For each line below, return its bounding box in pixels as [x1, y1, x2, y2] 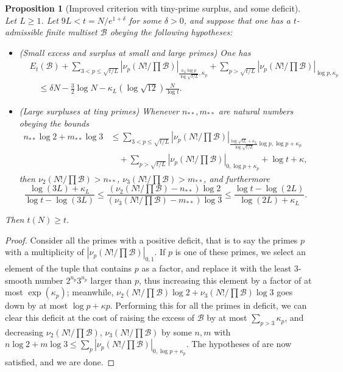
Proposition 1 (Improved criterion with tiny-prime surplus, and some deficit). [5, 2, 301, 14]
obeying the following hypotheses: [110, 26, 233, 38]
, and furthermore [203, 172, 270, 184]
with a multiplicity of [5, 245, 84, 258]
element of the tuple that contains [5, 262, 132, 275]
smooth [5, 273, 32, 286]
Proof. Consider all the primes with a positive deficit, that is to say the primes [5, 233, 298, 246]
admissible [5, 26, 43, 38]
